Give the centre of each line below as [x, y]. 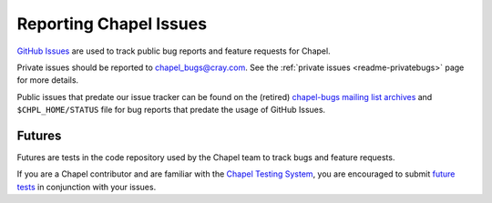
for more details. [48, 80]
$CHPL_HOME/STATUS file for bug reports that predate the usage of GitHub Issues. [171, 110]
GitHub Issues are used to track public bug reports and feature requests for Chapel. [174, 51]
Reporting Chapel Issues [112, 24]
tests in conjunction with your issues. [87, 187]
